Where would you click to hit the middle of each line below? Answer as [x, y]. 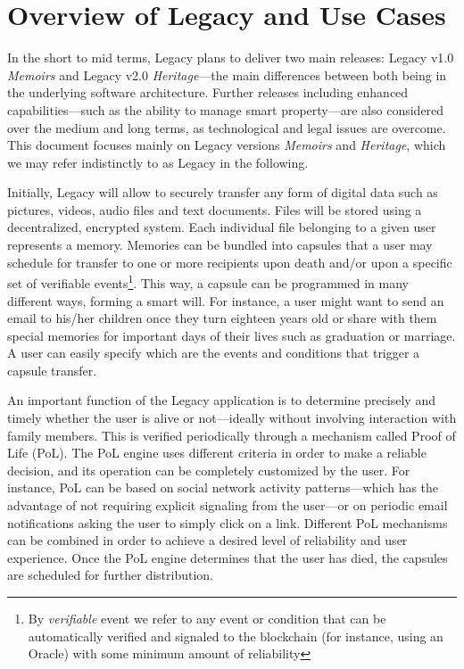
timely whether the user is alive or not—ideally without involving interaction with [232, 418]
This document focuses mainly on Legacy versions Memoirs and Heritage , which [227, 145]
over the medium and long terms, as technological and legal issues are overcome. [227, 127]
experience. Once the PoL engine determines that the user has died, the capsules [228, 557]
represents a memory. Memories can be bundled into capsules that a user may [220, 245]
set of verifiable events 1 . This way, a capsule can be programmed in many [208, 281]
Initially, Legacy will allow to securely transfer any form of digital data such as [223, 192]
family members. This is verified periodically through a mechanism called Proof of [232, 435]
